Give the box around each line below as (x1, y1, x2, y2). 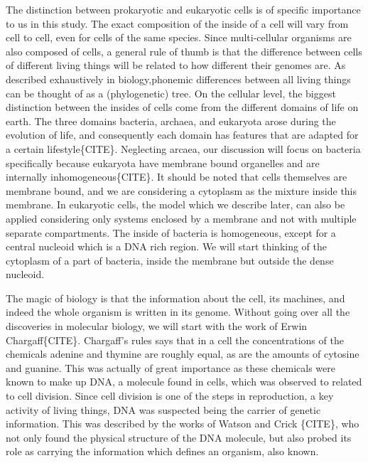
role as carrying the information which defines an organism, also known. (6, 444, 319, 459)
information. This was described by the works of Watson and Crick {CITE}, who (6, 416, 359, 431)
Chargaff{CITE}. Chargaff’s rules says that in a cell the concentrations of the (6, 332, 344, 347)
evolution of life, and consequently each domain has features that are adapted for (6, 127, 359, 142)
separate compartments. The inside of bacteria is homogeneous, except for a (6, 225, 336, 240)
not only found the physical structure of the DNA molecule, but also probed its (6, 430, 352, 445)
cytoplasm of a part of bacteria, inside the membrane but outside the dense (6, 252, 334, 267)
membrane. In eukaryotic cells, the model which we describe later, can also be (6, 197, 345, 212)
